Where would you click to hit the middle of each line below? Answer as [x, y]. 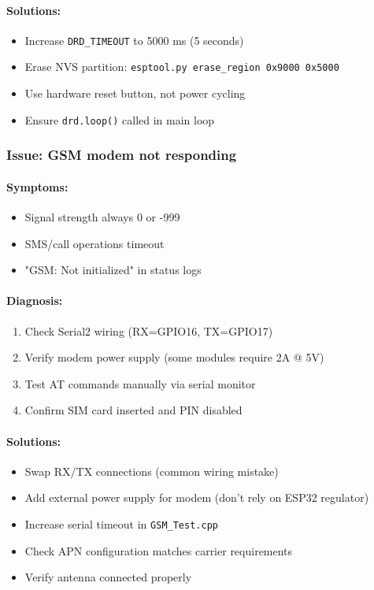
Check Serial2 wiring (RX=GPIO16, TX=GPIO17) [149, 330]
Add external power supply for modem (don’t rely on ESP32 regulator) [197, 497]
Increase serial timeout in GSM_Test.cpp [121, 523]
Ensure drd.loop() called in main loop [120, 119]
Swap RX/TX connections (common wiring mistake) [152, 471]
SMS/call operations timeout [94, 243]
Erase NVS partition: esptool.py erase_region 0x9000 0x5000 [182, 67]
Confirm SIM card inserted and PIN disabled [133, 410]
